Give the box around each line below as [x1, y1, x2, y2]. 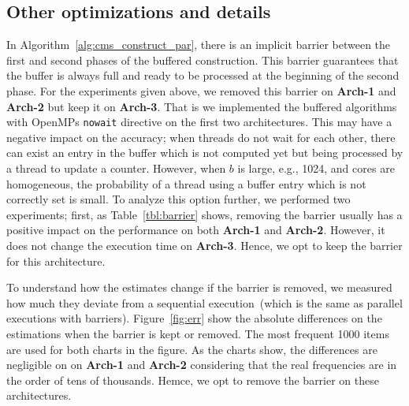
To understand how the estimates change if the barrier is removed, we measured [6, 279, 392, 296]
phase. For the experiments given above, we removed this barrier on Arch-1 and [6, 82, 396, 99]
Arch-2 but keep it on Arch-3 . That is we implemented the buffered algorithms [6, 98, 397, 114]
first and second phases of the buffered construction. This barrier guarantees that [6, 51, 399, 68]
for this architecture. [6, 252, 106, 269]
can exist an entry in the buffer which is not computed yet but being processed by [6, 144, 403, 161]
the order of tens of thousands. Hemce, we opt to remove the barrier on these [6, 371, 379, 388]
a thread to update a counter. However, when [6, 160, 226, 177]
